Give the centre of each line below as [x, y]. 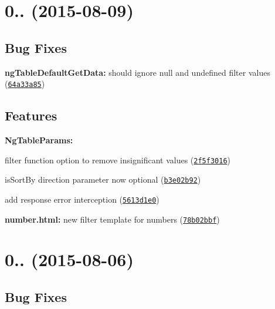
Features [31, 115]
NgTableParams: [39, 140]
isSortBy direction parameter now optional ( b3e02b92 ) [103, 179]
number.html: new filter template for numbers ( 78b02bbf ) [112, 219]
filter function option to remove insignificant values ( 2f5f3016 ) [118, 159]
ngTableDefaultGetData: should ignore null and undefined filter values [137, 72]
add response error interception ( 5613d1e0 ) [82, 199]
